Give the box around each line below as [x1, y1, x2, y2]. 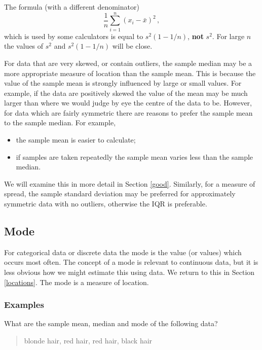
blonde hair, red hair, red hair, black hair [24, 335, 153, 346]
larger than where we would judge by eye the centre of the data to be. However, [4, 97, 252, 108]
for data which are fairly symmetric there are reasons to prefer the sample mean [4, 107, 253, 118]
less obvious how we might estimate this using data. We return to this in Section [4, 267, 255, 277]
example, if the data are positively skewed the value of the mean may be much [4, 87, 248, 98]
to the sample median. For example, [4, 117, 116, 128]
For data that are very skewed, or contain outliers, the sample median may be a [4, 57, 252, 68]
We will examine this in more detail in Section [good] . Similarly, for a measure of [4, 178, 255, 189]
